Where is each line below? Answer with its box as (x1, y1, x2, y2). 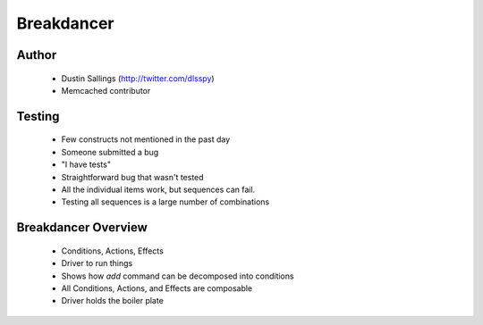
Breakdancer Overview (16, 220, 148, 236)
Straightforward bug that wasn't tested (61, 171, 205, 182)
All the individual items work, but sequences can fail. (61, 184, 256, 195)
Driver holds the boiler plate (61, 296, 165, 306)
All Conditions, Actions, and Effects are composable (61, 282, 253, 294)
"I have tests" (61, 159, 112, 170)
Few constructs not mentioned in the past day (61, 134, 231, 145)
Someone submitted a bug (61, 146, 159, 157)
